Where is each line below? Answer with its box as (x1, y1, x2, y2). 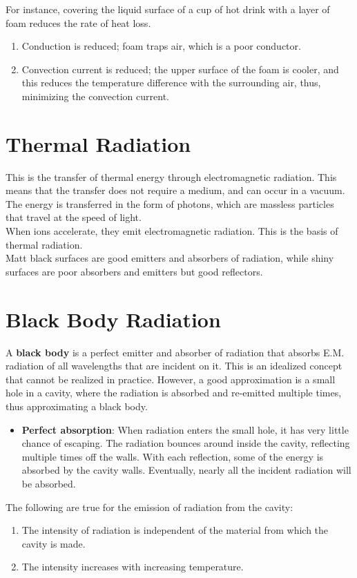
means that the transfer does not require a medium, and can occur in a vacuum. (6, 183, 345, 198)
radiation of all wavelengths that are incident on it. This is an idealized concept (6, 358, 342, 373)
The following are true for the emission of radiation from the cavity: (6, 499, 293, 514)
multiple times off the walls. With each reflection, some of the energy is (21, 449, 324, 463)
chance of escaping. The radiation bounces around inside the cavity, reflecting (21, 436, 350, 450)
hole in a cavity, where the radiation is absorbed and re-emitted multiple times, (6, 385, 342, 400)
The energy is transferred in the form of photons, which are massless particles (6, 196, 334, 211)
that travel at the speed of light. (6, 210, 142, 224)
